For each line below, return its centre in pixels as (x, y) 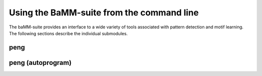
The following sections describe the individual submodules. (68, 33)
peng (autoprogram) (40, 63)
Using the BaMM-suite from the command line (104, 13)
